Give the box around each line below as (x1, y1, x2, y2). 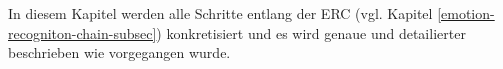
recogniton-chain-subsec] (8, 22, 157, 43)
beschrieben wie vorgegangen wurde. (8, 42, 231, 63)
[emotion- (437, 3, 495, 23)
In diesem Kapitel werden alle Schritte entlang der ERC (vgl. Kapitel (8, 3, 433, 23)
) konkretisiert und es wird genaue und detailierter (156, 22, 466, 43)
